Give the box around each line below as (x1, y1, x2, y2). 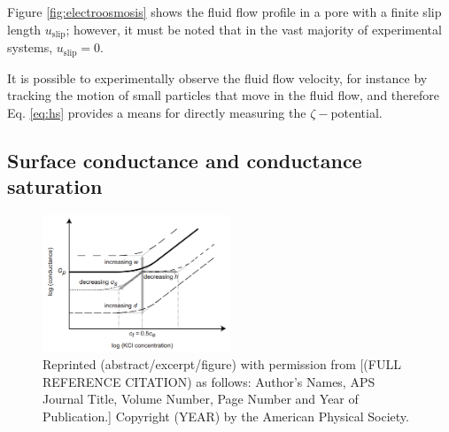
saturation (7, 173, 103, 200)
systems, (7, 38, 53, 57)
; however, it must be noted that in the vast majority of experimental (66, 19, 442, 38)
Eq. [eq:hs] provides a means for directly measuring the (7, 103, 306, 121)
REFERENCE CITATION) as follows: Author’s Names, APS (43, 372, 375, 390)
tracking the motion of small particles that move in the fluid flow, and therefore (7, 86, 439, 104)
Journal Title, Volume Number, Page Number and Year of (43, 390, 359, 408)
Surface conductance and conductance (7, 146, 362, 174)
